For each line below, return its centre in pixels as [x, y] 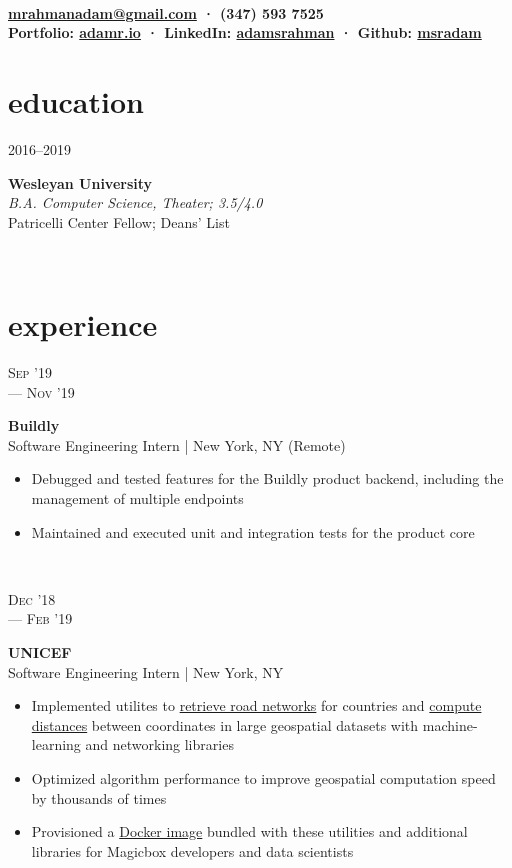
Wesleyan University [80, 182]
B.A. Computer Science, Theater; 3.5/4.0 [135, 202]
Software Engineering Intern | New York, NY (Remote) [177, 444]
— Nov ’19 [41, 391]
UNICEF [40, 651]
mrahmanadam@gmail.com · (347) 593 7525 [166, 12]
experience [83, 324]
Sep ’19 [30, 372]
